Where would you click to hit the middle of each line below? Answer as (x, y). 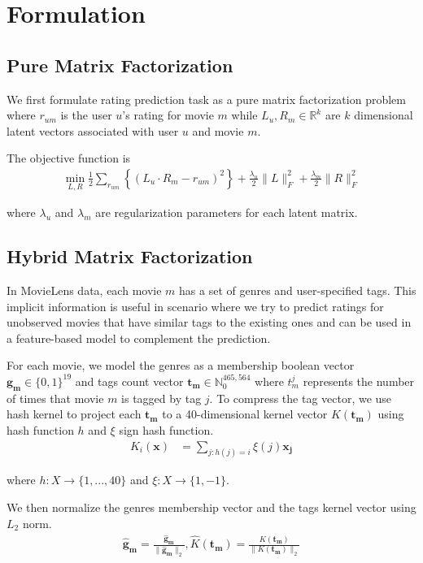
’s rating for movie (168, 115)
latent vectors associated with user (93, 130)
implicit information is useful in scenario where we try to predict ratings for (195, 306)
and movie (218, 130)
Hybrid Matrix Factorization (130, 256)
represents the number (359, 381)
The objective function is (69, 158)
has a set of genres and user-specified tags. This (298, 290)
